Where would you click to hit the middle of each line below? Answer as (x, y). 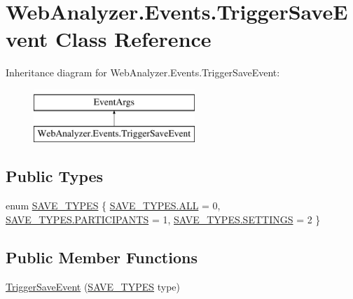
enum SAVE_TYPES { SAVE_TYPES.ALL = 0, (113, 206)
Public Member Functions (102, 257)
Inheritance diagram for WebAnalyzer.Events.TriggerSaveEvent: (143, 72)
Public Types (55, 176)
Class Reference (133, 39)
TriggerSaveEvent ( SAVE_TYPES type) (93, 286)
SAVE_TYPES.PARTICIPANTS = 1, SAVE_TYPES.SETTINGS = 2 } (163, 219)
